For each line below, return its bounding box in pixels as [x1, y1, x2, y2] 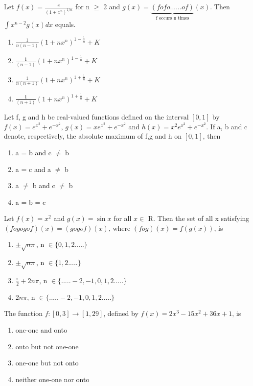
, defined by [103, 308, 138, 318]
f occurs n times [156, 15, 189, 21]
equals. [55, 19, 76, 29]
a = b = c [15, 196, 46, 207]
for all [114, 213, 132, 223]
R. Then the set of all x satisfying [148, 213, 250, 223]
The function [4, 308, 43, 318]
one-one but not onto [15, 358, 79, 368]
